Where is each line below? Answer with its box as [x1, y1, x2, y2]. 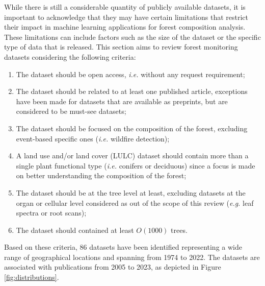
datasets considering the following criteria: [4, 51, 136, 62]
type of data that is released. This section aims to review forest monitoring [4, 41, 238, 52]
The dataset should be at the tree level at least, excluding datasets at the [16, 187, 246, 198]
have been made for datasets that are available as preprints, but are [16, 96, 228, 106]
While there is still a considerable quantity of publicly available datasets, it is [4, 2, 246, 12]
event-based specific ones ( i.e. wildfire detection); [16, 133, 170, 144]
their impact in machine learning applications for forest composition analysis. [4, 21, 246, 32]
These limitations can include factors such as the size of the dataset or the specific [4, 31, 261, 42]
